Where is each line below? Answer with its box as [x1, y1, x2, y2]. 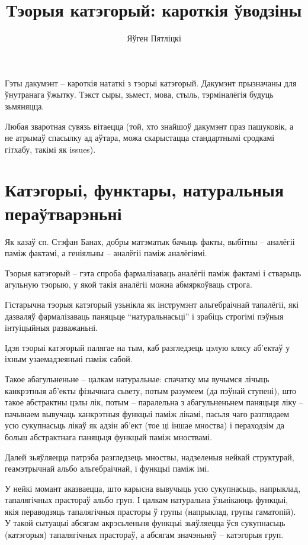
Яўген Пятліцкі [127, 32, 181, 44]
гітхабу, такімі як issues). [5, 143, 96, 155]
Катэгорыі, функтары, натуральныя [5, 178, 284, 202]
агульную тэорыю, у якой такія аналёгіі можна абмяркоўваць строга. [5, 278, 252, 291]
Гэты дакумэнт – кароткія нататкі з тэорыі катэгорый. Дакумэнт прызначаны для [5, 76, 297, 89]
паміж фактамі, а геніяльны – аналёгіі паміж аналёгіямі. [5, 247, 207, 259]
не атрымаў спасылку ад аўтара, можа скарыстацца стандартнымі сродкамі [5, 131, 275, 144]
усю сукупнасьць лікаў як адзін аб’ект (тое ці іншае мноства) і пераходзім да [5, 419, 285, 431]
